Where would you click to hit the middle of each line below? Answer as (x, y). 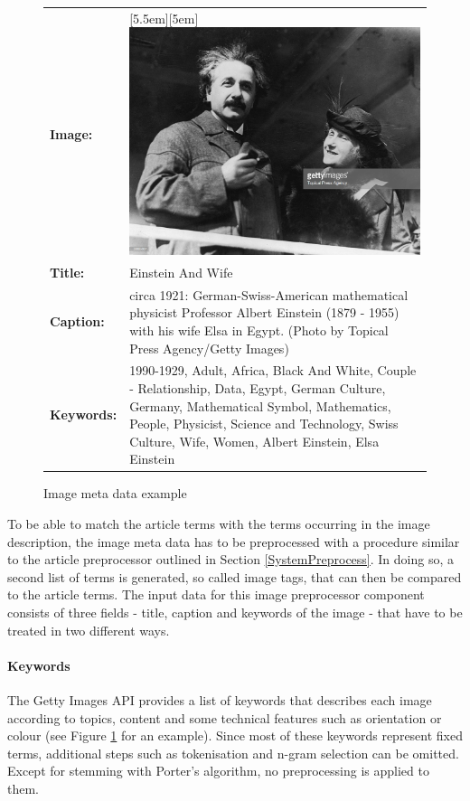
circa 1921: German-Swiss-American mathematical (269, 294)
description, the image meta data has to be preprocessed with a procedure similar (234, 541)
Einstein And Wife (181, 272)
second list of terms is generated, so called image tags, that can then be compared (235, 576)
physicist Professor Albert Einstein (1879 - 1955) (264, 312)
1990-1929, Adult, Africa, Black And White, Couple (273, 370)
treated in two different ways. (89, 630)
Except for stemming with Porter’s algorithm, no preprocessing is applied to (218, 771)
